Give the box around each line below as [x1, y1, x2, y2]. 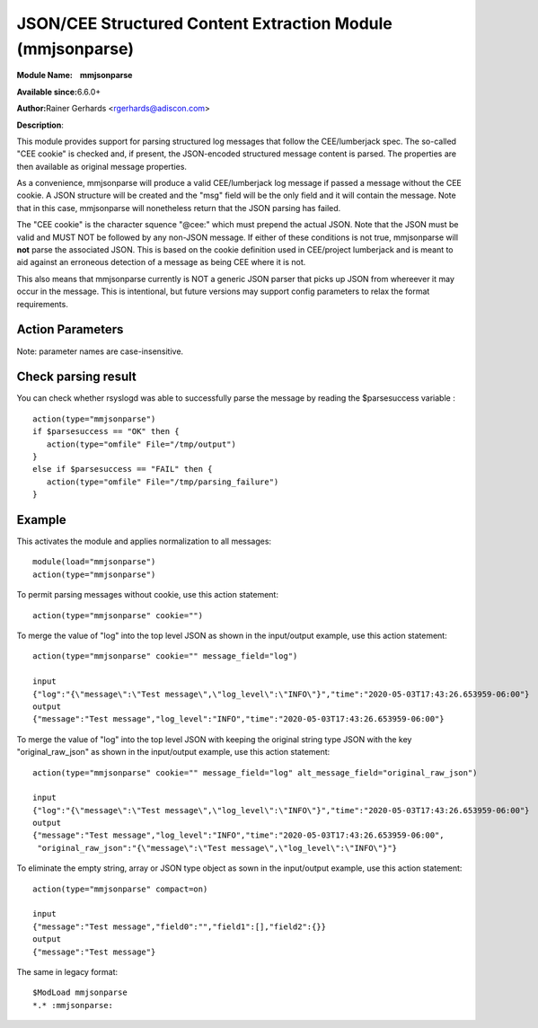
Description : [16, 120, 65, 130]
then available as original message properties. [16, 161, 188, 172]
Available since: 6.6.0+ [16, 86, 101, 97]
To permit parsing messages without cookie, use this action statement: [16, 589, 278, 600]
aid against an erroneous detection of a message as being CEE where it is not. [16, 257, 306, 268]
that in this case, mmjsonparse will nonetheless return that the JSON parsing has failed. [16, 202, 341, 213]
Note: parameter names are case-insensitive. [16, 346, 184, 357]
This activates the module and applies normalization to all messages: [16, 536, 272, 547]
